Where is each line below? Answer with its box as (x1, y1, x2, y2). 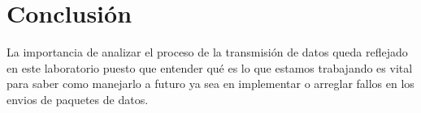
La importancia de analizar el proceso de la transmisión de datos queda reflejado (7, 44, 408, 61)
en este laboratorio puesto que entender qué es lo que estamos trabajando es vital (7, 59, 413, 76)
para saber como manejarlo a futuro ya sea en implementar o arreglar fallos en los (7, 75, 414, 92)
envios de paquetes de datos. (7, 90, 149, 107)
